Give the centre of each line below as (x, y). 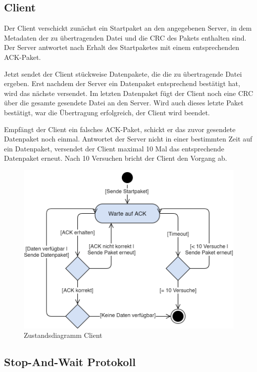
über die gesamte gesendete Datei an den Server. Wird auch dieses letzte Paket (124, 103)
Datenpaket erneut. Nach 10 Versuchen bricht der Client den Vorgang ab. (116, 158)
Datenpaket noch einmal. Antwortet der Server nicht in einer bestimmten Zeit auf (128, 139)
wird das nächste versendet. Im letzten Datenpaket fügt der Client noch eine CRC (129, 93)
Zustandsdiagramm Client (63, 335)
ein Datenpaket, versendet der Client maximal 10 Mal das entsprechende (114, 148)
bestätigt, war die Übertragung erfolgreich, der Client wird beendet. (107, 112)
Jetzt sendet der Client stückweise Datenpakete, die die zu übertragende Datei (123, 73)
